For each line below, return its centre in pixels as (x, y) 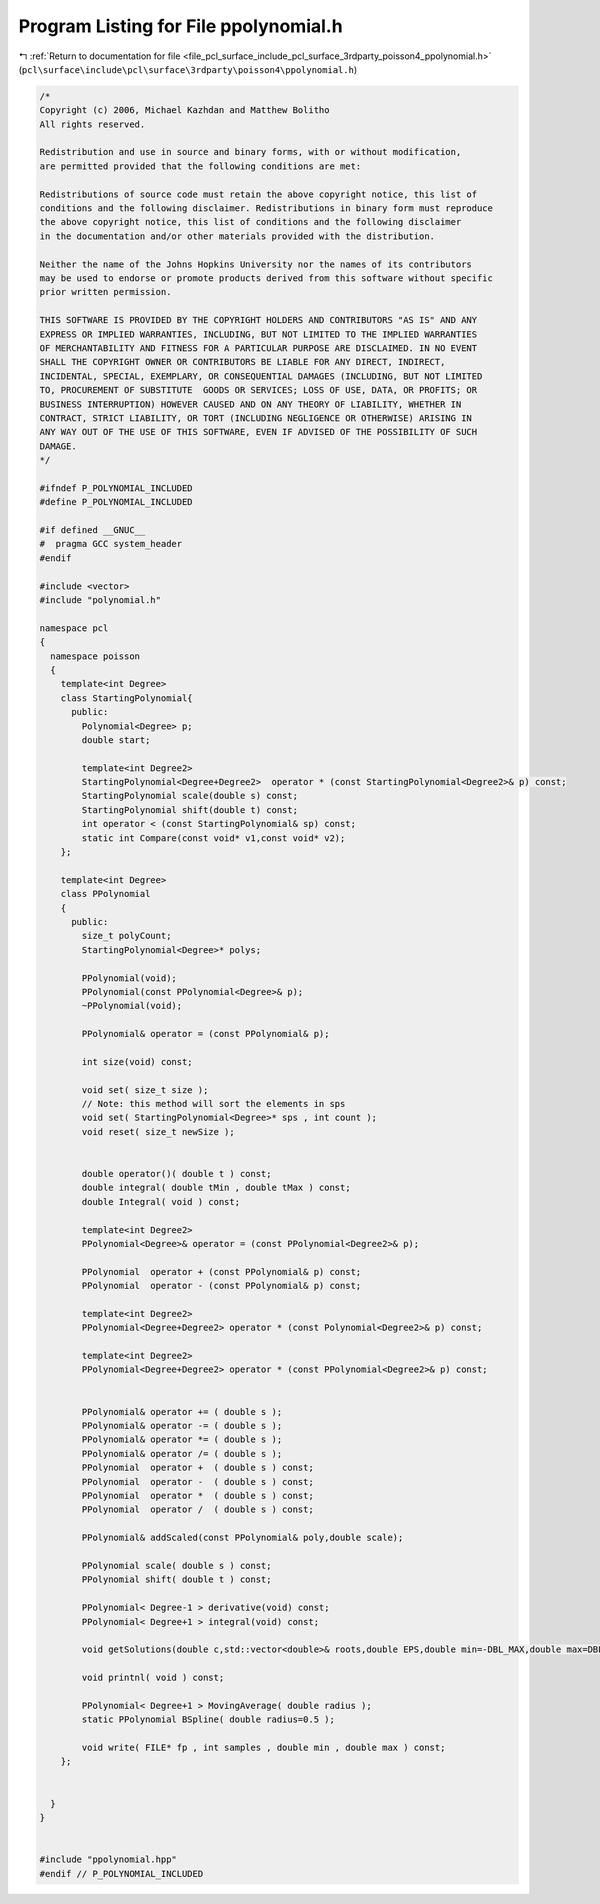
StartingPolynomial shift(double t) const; (190, 809)
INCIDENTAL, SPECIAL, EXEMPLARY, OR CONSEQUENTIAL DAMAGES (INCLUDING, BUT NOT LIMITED (261, 376)
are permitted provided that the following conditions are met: (200, 166)
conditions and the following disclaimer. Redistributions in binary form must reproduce (266, 208)
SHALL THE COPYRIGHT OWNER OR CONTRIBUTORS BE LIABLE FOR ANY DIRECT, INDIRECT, (242, 362)
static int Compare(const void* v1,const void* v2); (213, 838)
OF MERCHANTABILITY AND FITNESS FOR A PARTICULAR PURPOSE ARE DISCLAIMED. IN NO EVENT (258, 348)
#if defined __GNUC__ (92, 530)
